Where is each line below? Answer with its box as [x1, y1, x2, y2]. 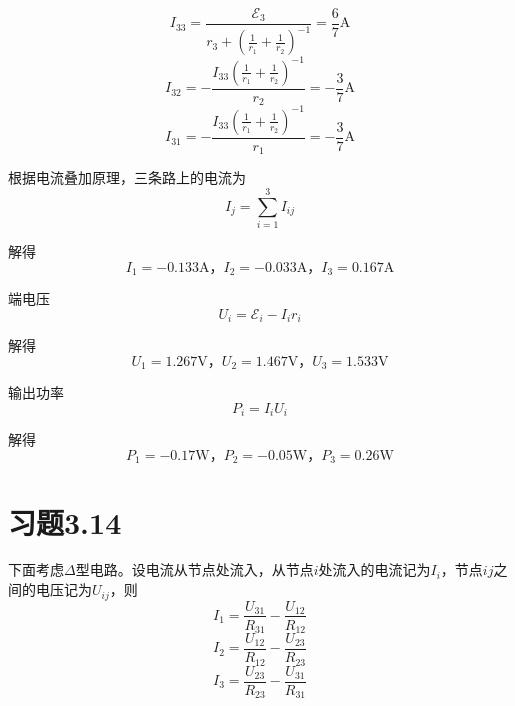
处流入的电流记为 [318, 559, 431, 580]
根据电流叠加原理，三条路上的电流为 [8, 167, 246, 188]
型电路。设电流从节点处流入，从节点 [75, 559, 314, 580]
